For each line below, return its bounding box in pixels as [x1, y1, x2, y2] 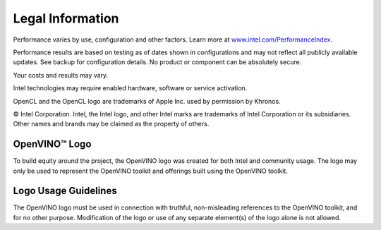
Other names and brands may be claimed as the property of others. [13, 120, 210, 128]
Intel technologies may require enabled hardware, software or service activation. [13, 84, 248, 92]
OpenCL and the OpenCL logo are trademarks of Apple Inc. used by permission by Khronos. [13, 97, 282, 105]
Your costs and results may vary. [13, 71, 109, 79]
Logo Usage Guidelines [13, 185, 117, 197]
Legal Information [13, 11, 119, 26]
